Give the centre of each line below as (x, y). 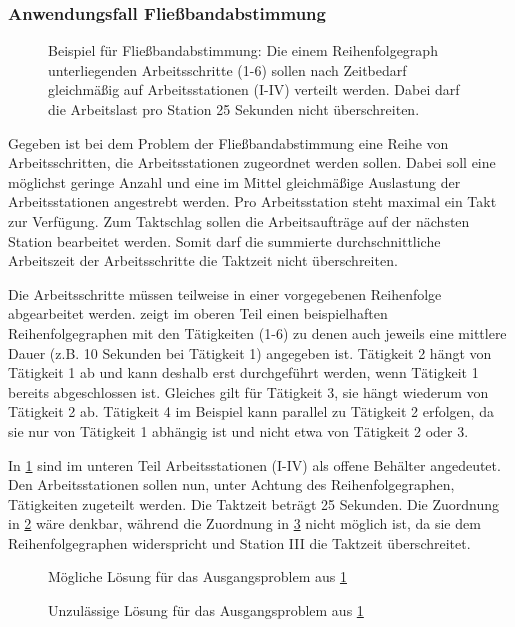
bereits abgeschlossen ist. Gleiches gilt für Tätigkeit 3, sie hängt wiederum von (248, 391)
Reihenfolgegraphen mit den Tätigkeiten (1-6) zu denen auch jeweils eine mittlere (257, 332)
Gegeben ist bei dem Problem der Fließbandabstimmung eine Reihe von (228, 142)
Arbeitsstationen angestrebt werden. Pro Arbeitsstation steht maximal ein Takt (252, 201)
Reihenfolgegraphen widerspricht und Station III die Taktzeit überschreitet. (239, 542)
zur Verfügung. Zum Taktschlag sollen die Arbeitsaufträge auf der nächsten (239, 220)
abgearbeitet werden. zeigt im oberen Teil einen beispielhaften (198, 313)
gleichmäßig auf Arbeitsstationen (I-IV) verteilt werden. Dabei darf (254, 89)
